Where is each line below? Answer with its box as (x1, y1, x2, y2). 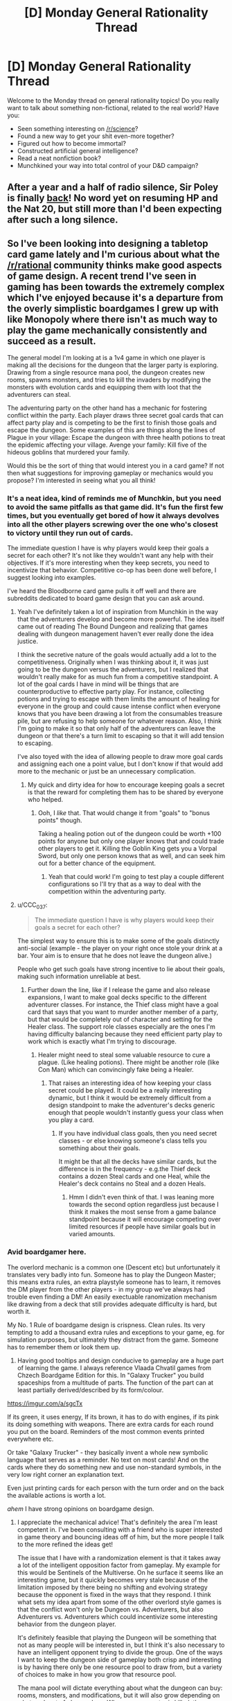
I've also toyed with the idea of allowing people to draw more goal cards (17, 753, 224, 761)
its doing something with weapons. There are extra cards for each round (7, 1420, 214, 1428)
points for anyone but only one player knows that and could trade (37, 837, 224, 846)
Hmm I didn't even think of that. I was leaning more (69, 1193, 215, 1202)
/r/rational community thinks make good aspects (7, 259, 222, 271)
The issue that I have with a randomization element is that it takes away (17, 1553, 221, 1562)
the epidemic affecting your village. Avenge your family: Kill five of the (7, 441, 207, 449)
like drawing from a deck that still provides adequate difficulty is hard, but (7, 1299, 217, 1308)
